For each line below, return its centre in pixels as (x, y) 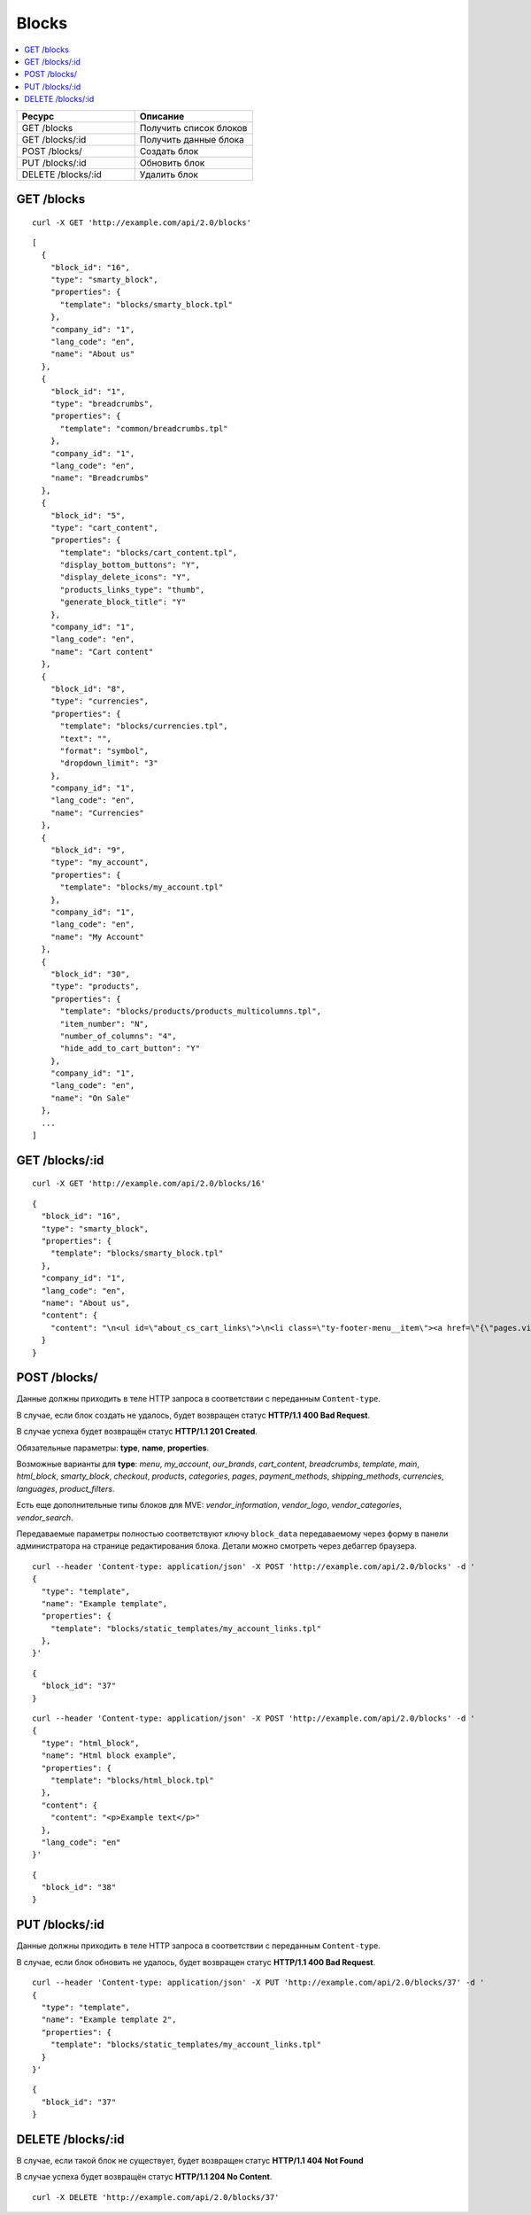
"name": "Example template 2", (109, 2020)
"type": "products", (95, 987)
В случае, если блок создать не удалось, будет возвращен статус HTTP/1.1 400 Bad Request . (193, 1415)
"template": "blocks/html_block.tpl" (132, 1780)
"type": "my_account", (100, 863)
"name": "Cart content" (102, 652)
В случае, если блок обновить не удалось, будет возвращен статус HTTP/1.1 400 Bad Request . (196, 1962)
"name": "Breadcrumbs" (100, 478)
